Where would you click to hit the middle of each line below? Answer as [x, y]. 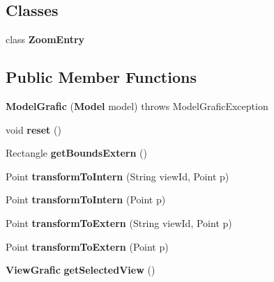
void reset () [33, 129]
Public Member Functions [101, 77]
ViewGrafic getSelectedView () [81, 270]
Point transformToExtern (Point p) [87, 246]
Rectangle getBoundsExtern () [76, 153]
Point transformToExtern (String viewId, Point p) [119, 222]
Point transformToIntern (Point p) [86, 199]
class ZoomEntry [45, 39]
